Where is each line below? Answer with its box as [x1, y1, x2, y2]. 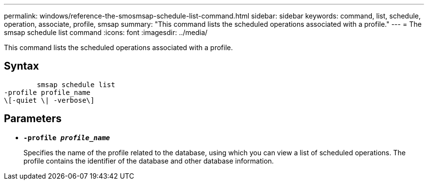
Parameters [4, 112, 62, 125]
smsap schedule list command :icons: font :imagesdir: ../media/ [4, 28, 208, 37]
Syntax [4, 60, 39, 73]
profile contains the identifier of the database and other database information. [23, 156, 274, 165]
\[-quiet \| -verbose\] [4, 96, 95, 104]
